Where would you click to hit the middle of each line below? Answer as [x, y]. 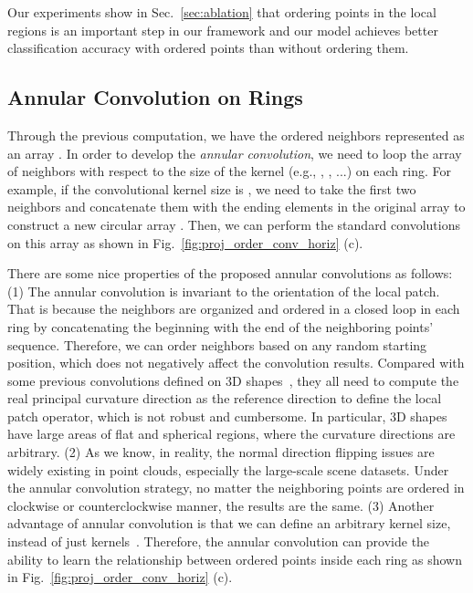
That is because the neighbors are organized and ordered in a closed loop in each [234, 309]
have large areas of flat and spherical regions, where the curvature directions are [231, 434]
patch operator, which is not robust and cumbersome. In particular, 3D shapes [227, 416]
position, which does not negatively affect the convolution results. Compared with [236, 363]
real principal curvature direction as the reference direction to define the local [225, 398]
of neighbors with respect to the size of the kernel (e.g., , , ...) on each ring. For [229, 171]
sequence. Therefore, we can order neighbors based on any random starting [217, 344]
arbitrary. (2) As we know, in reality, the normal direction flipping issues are [221, 452]
